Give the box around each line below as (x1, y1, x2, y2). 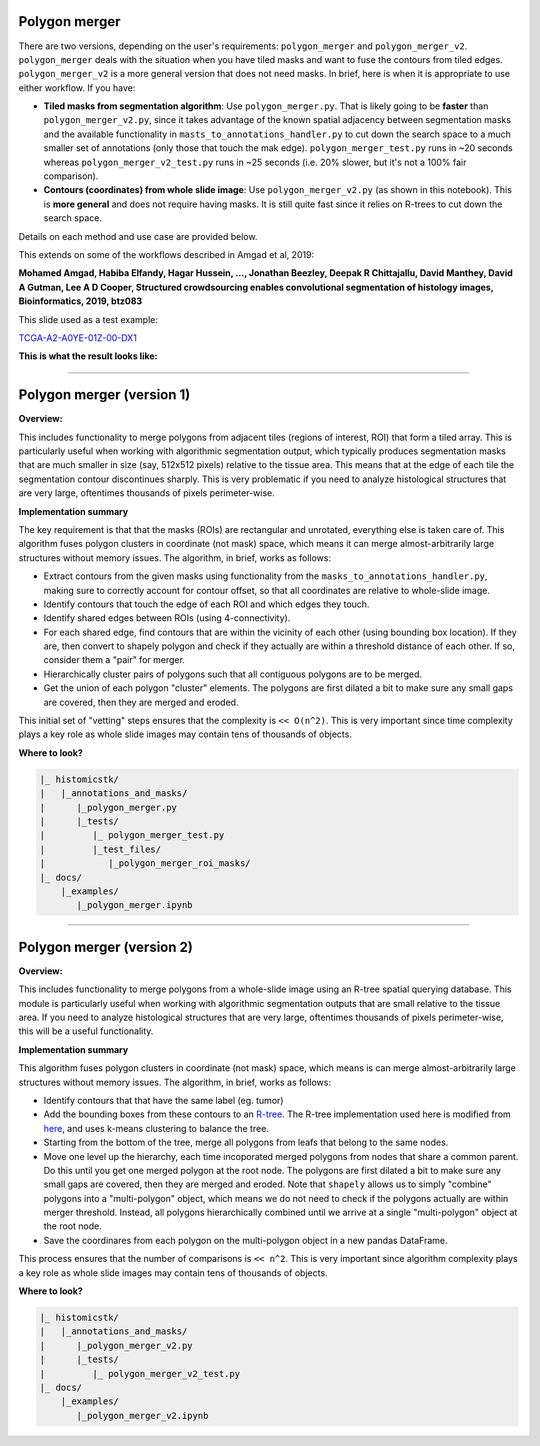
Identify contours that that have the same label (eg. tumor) (43, 1094, 284, 1106)
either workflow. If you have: (18, 81, 136, 94)
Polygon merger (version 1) (18, 386, 191, 404)
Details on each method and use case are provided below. (18, 230, 258, 242)
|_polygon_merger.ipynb (76, 900, 194, 911)
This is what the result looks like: (18, 350, 159, 362)
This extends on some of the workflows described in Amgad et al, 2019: (18, 248, 315, 260)
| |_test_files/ (39, 843, 162, 855)
